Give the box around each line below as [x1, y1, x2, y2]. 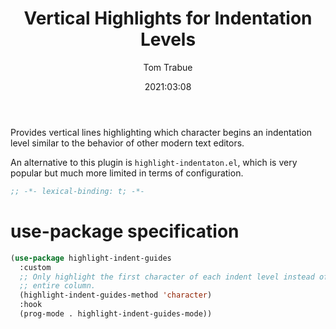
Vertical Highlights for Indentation [23, 7, 313, 30]
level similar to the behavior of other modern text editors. [10, 137, 245, 149]
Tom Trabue [143, 61, 193, 73]
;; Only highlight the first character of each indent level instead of [19, 272, 329, 282]
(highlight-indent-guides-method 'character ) [19, 290, 213, 301]
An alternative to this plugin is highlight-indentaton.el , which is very [10, 156, 298, 168]
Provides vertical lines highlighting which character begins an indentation [10, 126, 313, 138]
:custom [19, 262, 52, 272]
